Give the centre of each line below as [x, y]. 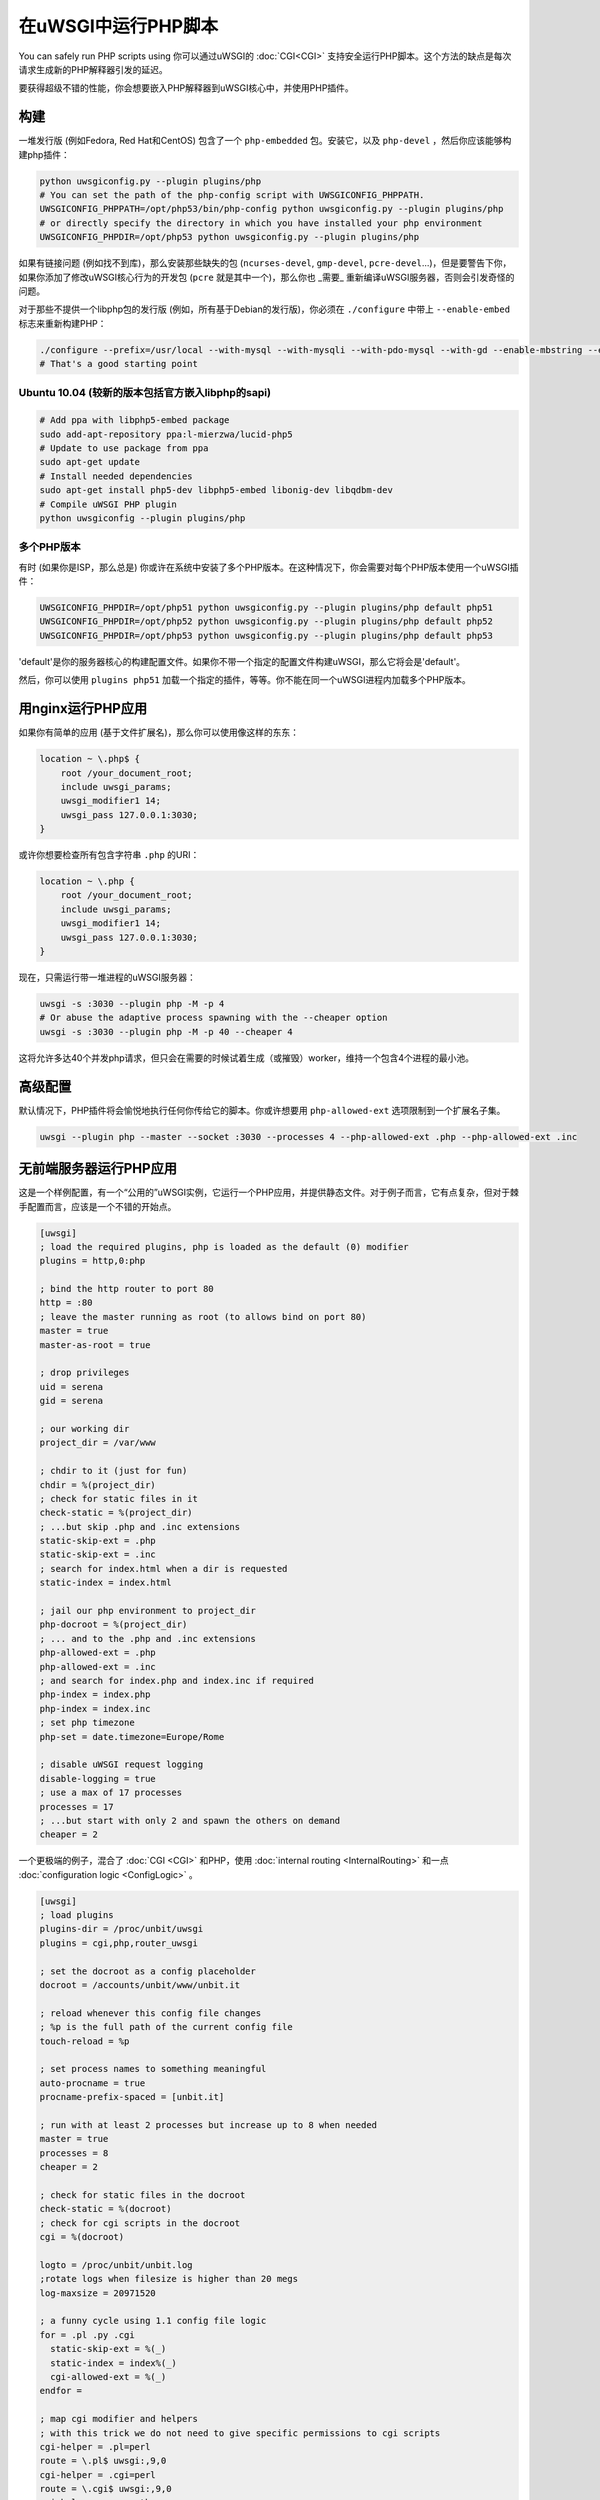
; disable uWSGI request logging [121, 1764]
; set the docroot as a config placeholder [148, 1971]
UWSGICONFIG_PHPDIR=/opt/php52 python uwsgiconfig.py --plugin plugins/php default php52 [266, 621]
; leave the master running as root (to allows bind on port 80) [203, 1316]
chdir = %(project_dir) [98, 1484]
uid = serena [71, 1386]
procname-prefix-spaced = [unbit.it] [132, 2097]
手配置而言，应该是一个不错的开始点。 [97, 1206]
